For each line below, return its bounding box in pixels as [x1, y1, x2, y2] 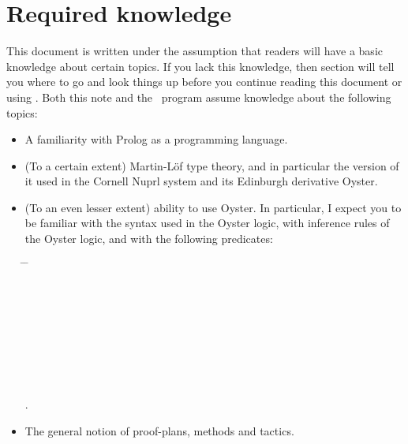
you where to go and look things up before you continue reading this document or [6, 73, 402, 90]
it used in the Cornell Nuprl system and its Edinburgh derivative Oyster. [24, 173, 378, 189]
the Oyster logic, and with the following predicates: [24, 230, 273, 247]
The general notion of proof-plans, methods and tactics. [24, 422, 294, 438]
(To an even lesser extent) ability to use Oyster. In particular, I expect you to [24, 199, 402, 215]
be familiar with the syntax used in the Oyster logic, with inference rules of [24, 215, 390, 231]
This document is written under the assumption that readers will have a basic [6, 43, 383, 59]
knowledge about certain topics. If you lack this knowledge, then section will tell [6, 58, 395, 74]
